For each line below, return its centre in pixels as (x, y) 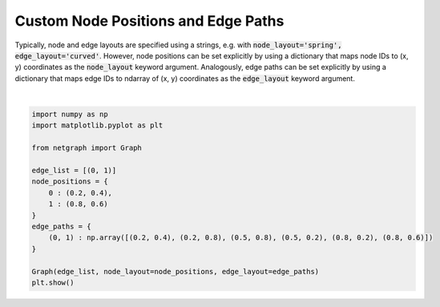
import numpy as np (70, 115)
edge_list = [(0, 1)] (74, 171)
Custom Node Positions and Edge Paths (149, 21)
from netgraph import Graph (87, 148)
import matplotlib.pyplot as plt (97, 125)
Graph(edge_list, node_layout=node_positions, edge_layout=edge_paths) (176, 271)
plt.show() (53, 282)
